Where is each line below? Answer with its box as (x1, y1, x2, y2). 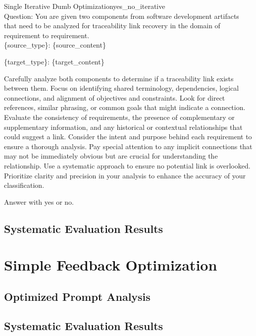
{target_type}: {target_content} (4, 56, 104, 66)
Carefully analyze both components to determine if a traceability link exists (4, 73, 234, 83)
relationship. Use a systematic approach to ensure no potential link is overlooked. (4, 160, 251, 170)
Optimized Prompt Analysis (4, 288, 151, 304)
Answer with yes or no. (4, 196, 74, 207)
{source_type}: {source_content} (4, 40, 106, 50)
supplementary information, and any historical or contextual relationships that (4, 121, 243, 132)
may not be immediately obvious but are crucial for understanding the (4, 151, 218, 161)
